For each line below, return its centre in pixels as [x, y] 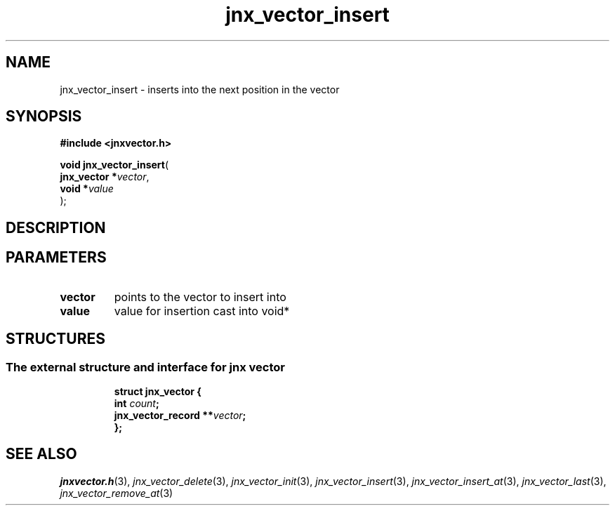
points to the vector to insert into [200, 297]
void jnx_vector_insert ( [114, 165]
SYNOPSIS [44, 117]
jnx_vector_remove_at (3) [117, 493]
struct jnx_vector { [158, 391]
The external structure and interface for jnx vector [145, 367]
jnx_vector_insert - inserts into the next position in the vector [200, 89]
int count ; [137, 403]
